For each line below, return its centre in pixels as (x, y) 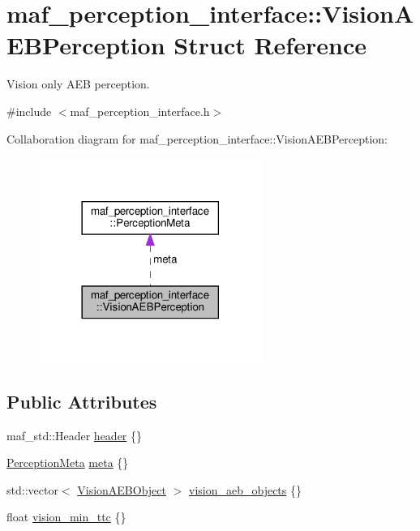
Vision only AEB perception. (78, 84)
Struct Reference (270, 45)
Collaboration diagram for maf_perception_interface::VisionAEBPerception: (197, 138)
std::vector (32, 489)
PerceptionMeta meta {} (68, 462)
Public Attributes (82, 401)
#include (29, 111)
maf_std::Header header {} (75, 435)
